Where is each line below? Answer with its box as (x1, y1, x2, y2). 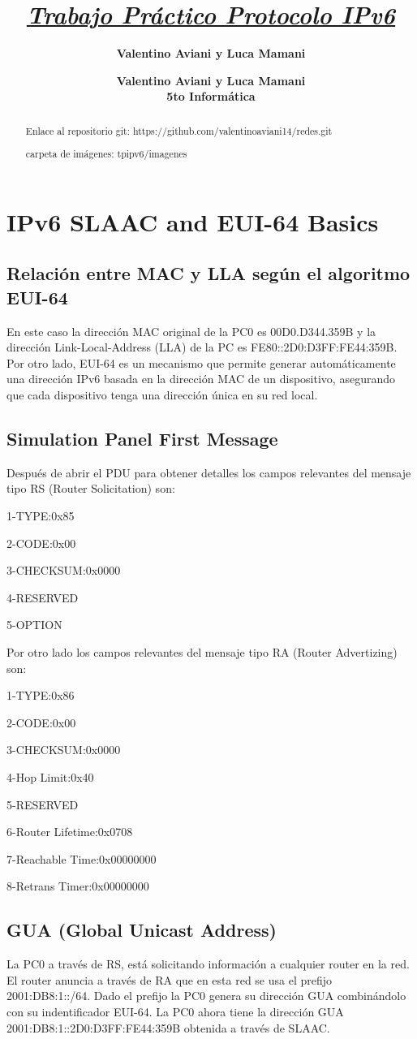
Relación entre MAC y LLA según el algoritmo (6, 261, 411, 286)
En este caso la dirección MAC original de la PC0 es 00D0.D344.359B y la (6, 322, 376, 339)
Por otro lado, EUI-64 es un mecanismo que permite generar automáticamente (6, 354, 396, 371)
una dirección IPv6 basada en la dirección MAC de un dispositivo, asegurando (6, 370, 395, 387)
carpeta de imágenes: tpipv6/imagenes (25, 147, 187, 161)
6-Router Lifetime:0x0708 (6, 823, 133, 840)
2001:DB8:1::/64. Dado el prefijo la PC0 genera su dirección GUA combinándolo (6, 987, 406, 1004)
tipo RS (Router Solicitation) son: (6, 480, 175, 497)
